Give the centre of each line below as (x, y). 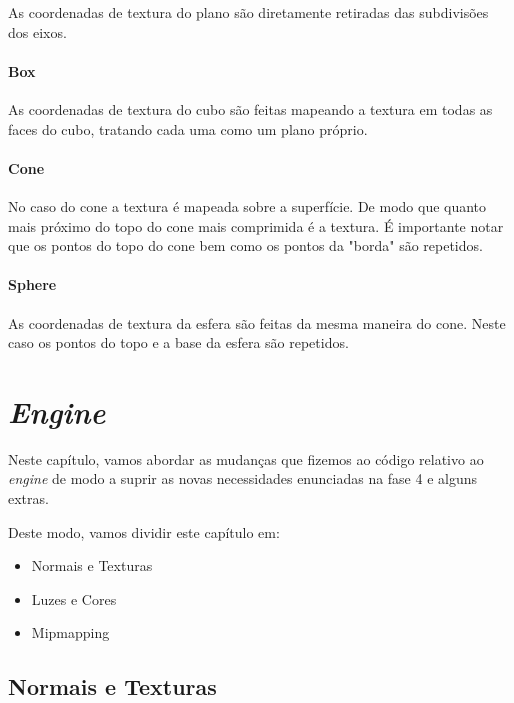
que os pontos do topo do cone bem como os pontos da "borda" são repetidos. (245, 245)
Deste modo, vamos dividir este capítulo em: (144, 531)
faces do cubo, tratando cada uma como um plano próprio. (188, 128)
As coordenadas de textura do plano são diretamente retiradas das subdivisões (248, 12)
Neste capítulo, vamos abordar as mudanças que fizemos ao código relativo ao (246, 458)
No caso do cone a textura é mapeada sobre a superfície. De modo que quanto (247, 205)
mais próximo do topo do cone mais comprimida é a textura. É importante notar (256, 225)
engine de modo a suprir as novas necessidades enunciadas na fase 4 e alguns (243, 478)
